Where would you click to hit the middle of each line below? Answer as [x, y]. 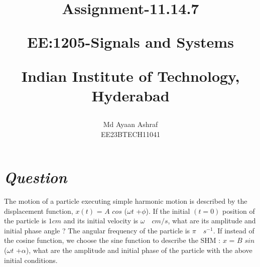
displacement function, [39, 211]
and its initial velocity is [101, 221]
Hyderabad [131, 95]
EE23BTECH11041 [131, 134]
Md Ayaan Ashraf [131, 124]
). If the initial [168, 211]
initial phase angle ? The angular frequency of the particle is [97, 230]
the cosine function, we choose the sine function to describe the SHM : [112, 240]
